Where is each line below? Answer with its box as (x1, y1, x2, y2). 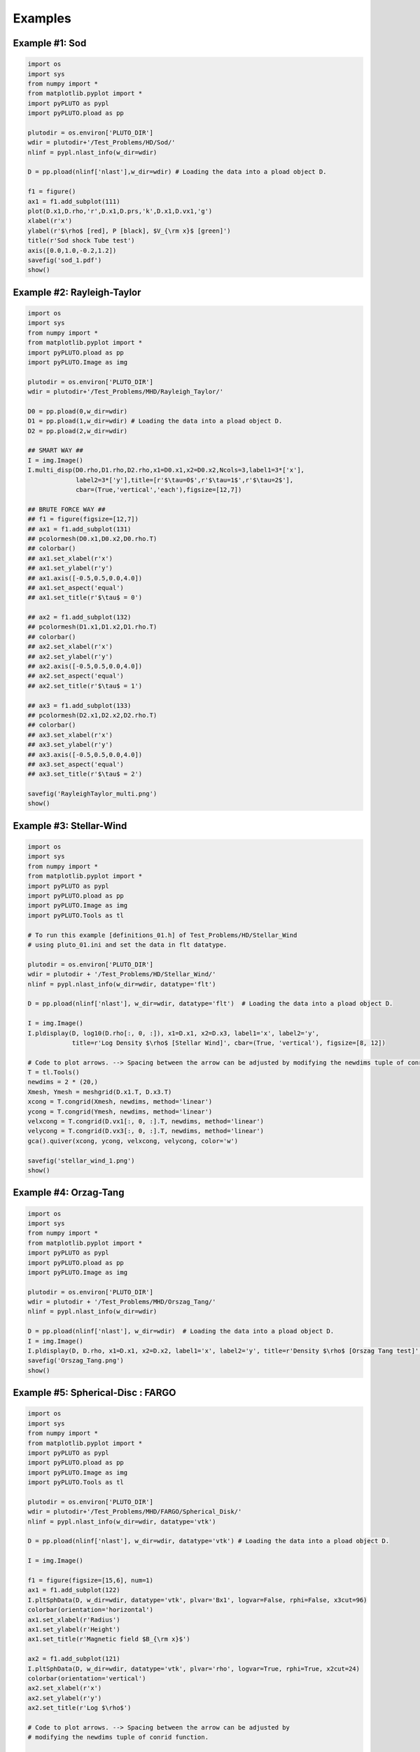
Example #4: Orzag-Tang (13, 1186, 125, 1198)
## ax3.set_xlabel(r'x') (27, 731, 113, 739)
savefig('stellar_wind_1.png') (27, 1156, 136, 1165)
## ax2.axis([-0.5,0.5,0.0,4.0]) (27, 662, 143, 671)
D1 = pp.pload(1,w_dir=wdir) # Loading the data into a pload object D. (27, 417, 283, 425)
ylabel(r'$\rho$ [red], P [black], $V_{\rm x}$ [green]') (27, 226, 231, 235)
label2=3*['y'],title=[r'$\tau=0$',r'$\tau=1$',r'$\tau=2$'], (76, 476, 294, 484)
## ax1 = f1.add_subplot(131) (27, 525, 132, 533)
